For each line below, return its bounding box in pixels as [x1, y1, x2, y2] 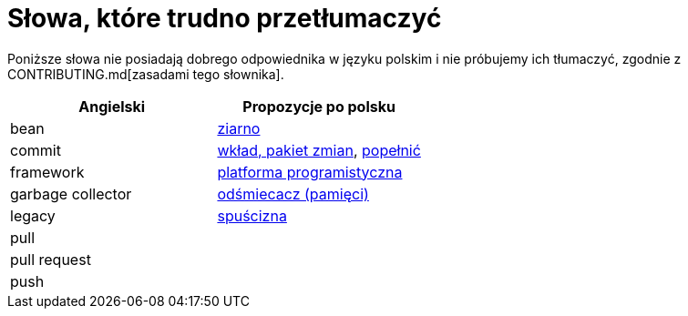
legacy [10, 206, 56, 225]
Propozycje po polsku [242, 97, 395, 116]
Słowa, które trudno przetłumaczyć [7, 3, 442, 34]
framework [10, 162, 85, 181]
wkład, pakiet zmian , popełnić [217, 140, 421, 159]
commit [10, 140, 61, 159]
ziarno [217, 118, 261, 138]
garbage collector [10, 184, 132, 203]
